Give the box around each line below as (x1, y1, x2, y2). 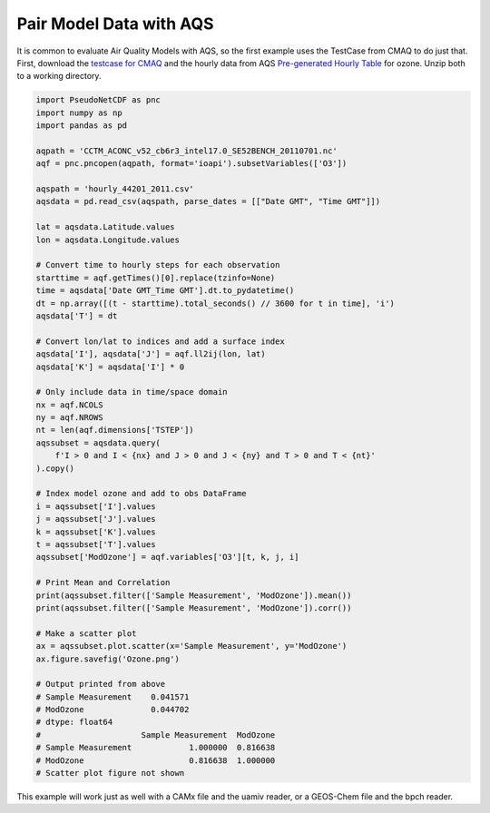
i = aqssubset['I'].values (35, 501, 156, 512)
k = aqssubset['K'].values (35, 526, 156, 537)
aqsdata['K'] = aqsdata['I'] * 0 (35, 361, 185, 372)
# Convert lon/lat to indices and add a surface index (35, 336, 285, 347)
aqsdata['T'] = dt (35, 310, 118, 321)
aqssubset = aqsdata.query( (35, 437, 161, 448)
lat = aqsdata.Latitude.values (35, 222, 176, 232)
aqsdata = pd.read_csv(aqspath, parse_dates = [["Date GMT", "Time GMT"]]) (35, 196, 381, 207)
